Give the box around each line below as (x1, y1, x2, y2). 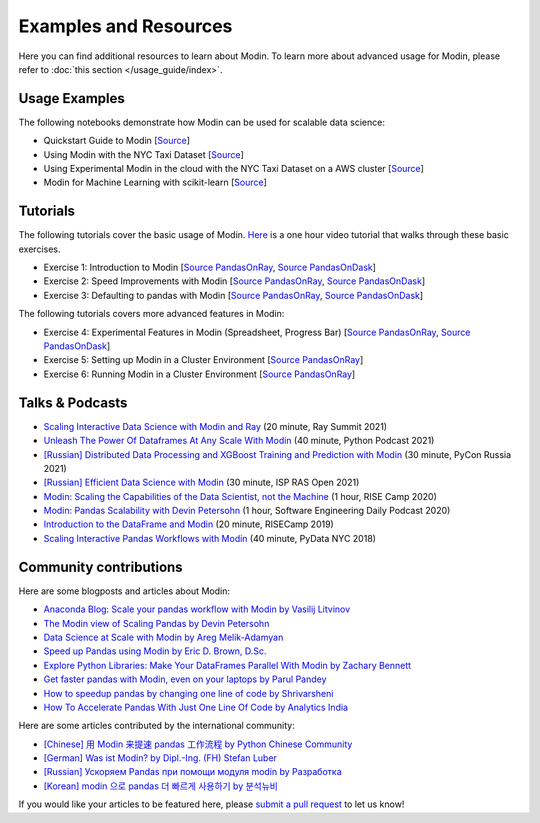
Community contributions (18, 558, 184, 575)
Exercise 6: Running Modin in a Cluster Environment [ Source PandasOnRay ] (43, 368, 356, 380)
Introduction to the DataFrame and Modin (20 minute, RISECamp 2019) (43, 518, 334, 530)
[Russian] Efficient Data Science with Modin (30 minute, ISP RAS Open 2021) (43, 476, 360, 489)
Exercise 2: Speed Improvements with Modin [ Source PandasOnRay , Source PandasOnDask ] (43, 275, 425, 287)
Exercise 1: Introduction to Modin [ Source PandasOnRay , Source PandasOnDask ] (43, 261, 377, 274)
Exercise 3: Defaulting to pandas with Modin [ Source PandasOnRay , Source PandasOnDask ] (43, 289, 424, 301)
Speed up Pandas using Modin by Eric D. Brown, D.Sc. (43, 645, 267, 657)
